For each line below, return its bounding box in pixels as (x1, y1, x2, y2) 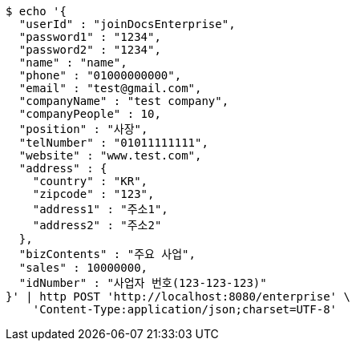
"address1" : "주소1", (32, 203, 168, 216)
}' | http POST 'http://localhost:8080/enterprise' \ (6, 290, 350, 303)
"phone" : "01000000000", (18, 69, 182, 82)
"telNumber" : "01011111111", (18, 136, 208, 149)
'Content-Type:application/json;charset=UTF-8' (32, 303, 338, 316)
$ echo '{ (6, 5, 67, 18)
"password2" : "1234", (18, 43, 161, 56)
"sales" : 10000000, (18, 261, 148, 274)
